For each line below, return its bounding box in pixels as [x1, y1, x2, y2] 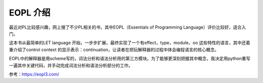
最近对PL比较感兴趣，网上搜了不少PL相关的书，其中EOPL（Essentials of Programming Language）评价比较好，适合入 [9, 24, 246, 30]
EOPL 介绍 [9, 7, 51, 18]
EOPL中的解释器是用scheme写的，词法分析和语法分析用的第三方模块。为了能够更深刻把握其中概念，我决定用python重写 [9, 56, 251, 62]
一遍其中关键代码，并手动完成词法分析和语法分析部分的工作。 [9, 62, 133, 68]
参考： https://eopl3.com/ [9, 71, 59, 77]
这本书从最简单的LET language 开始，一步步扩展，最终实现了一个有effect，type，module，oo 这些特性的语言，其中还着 [9, 40, 250, 46]
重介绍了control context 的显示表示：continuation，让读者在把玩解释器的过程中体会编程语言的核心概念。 [9, 47, 219, 52]
